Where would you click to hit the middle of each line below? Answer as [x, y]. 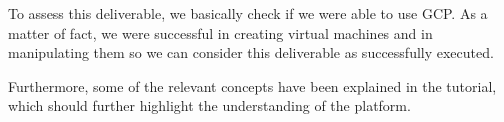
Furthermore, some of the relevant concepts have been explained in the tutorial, [252, 85]
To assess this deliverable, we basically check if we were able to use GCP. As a [248, 13]
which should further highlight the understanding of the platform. [209, 105]
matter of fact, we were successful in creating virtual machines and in [220, 32]
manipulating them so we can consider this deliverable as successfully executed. [251, 52]
